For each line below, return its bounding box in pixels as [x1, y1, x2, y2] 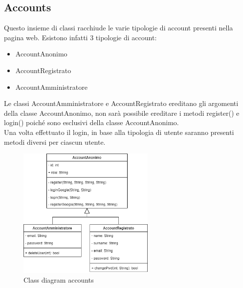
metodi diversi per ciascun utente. [4, 136, 106, 147]
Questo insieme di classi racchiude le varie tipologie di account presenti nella [4, 23, 233, 33]
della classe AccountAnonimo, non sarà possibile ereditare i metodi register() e [4, 107, 240, 118]
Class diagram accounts [23, 274, 94, 285]
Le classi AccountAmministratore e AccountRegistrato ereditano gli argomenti [4, 98, 239, 108]
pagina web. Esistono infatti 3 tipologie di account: [4, 32, 157, 42]
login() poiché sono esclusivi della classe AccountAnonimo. [4, 117, 179, 128]
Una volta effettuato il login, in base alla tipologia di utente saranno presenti [4, 127, 234, 137]
